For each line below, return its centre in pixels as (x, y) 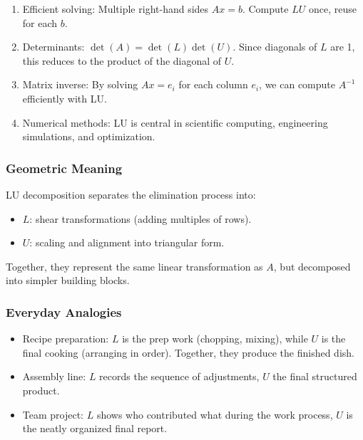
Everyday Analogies (64, 311)
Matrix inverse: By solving (80, 84)
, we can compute (297, 84)
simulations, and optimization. (89, 136)
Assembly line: (54, 376)
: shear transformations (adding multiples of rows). (140, 218)
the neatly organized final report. (95, 428)
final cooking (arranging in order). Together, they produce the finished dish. (188, 352)
